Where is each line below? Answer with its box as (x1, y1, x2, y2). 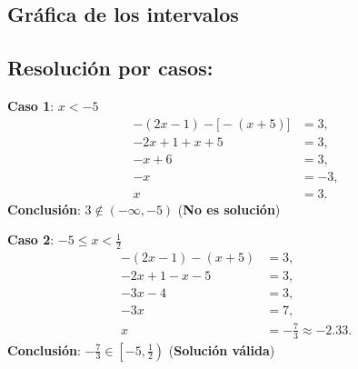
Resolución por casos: (7, 54, 214, 82)
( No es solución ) (177, 199, 281, 218)
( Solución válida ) (168, 340, 275, 359)
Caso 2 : (7, 230, 55, 249)
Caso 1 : (7, 95, 55, 115)
